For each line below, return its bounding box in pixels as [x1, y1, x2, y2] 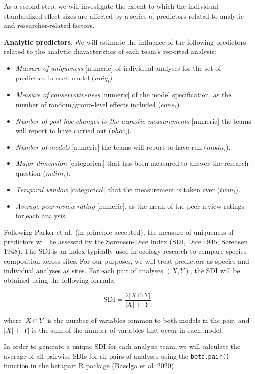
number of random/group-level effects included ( [15, 99, 161, 109]
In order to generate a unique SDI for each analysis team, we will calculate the [4, 341, 240, 351]
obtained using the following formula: [4, 275, 116, 285]
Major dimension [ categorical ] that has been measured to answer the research [15, 158, 249, 168]
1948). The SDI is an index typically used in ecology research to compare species [4, 246, 247, 256]
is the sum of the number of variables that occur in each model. [32, 324, 223, 335]
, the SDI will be [190, 265, 240, 275]
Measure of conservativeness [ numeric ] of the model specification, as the [15, 89, 231, 100]
